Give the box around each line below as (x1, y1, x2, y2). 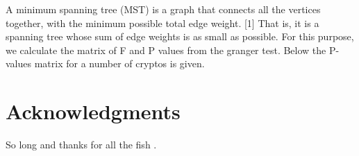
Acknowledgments (6, 97, 181, 125)
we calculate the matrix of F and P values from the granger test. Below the (6, 42, 326, 57)
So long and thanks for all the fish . (6, 137, 157, 152)
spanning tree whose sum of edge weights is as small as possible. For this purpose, (6, 29, 354, 44)
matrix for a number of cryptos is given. (34, 56, 205, 71)
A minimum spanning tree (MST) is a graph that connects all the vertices (6, 2, 321, 16)
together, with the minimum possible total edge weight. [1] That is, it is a (6, 15, 319, 30)
